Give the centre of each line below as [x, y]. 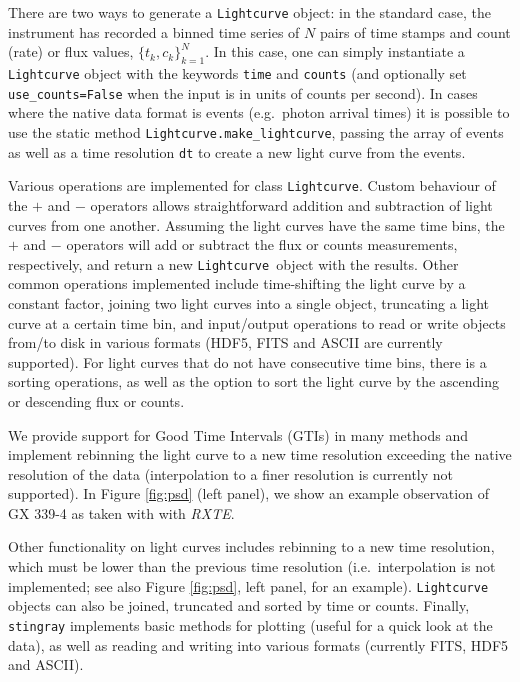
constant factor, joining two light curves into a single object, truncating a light [249, 302]
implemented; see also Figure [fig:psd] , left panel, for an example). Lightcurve [248, 585]
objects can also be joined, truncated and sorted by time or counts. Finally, [239, 605]
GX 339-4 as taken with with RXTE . [121, 512]
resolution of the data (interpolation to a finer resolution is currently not [231, 473]
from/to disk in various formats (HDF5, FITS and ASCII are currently [225, 342]
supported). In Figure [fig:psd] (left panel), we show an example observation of [248, 493]
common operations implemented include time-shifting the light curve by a [237, 283]
